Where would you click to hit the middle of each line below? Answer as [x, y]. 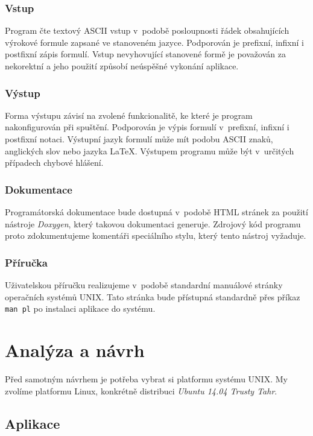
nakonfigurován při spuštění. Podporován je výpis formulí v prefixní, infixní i [147, 127]
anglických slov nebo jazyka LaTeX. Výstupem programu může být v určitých [150, 150]
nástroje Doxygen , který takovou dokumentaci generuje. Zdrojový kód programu [153, 223]
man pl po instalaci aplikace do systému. [80, 308]
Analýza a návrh [75, 350]
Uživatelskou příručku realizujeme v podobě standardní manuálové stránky [144, 285]
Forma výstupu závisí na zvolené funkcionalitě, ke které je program [129, 115]
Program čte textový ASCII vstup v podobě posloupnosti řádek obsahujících [147, 30]
